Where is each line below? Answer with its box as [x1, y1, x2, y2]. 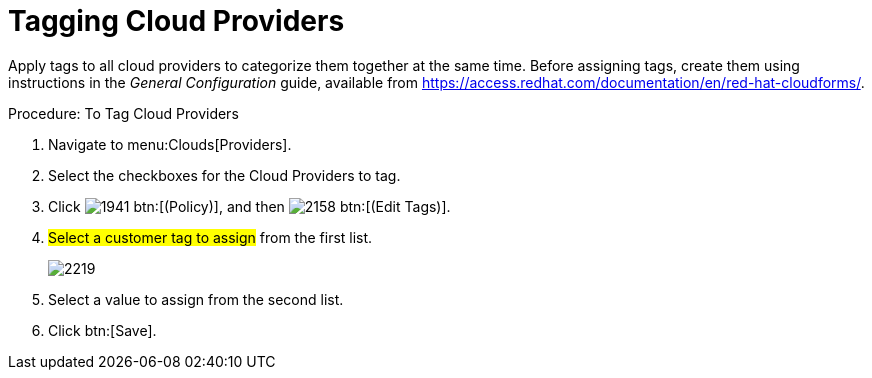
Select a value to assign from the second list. [48, 290, 344, 308]
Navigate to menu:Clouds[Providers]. [48, 135, 292, 153]
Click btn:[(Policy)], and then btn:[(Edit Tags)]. [48, 197, 451, 215]
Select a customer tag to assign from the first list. [48, 228, 373, 246]
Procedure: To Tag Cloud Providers [8, 104, 239, 122]
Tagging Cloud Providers [8, 4, 345, 38]
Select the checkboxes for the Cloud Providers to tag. [48, 166, 401, 184]
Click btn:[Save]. [48, 321, 157, 339]
